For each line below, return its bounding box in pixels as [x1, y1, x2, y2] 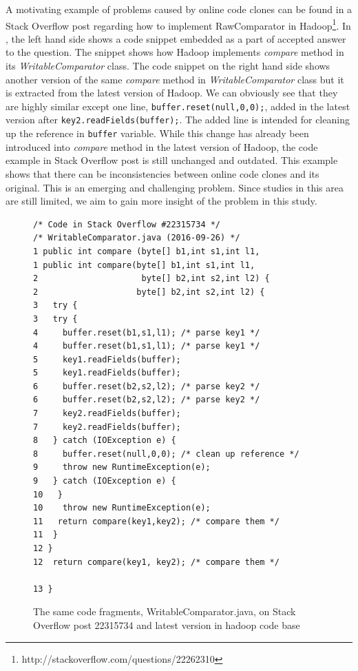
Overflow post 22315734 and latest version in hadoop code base [33, 617, 300, 632]
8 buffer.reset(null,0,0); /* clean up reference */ [33, 448, 299, 459]
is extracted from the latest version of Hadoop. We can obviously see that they [6, 85, 338, 100]
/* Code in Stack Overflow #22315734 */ [33, 219, 221, 229]
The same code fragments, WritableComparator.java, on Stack [33, 604, 296, 619]
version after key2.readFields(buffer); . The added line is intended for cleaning [6, 112, 350, 127]
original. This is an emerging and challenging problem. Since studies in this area [6, 180, 344, 194]
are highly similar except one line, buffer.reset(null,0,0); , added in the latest [6, 99, 350, 113]
